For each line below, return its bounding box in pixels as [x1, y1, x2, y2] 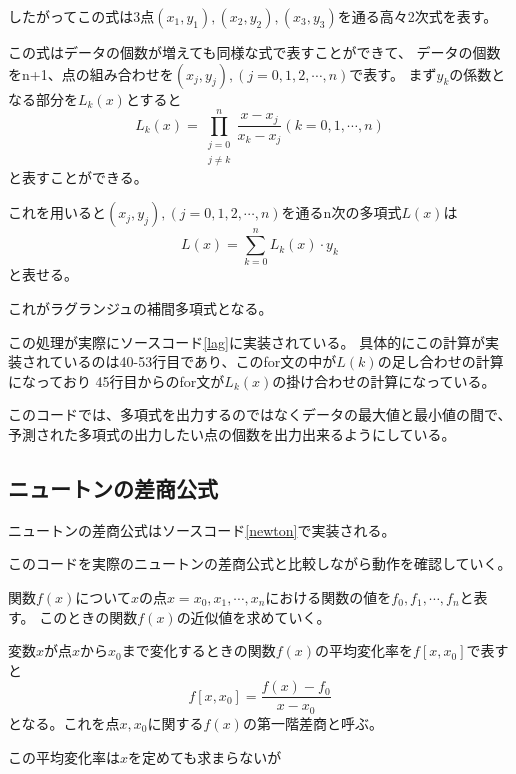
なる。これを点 [21, 712, 120, 733]
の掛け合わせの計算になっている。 [272, 370, 496, 391]
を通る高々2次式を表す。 [337, 6, 498, 26]
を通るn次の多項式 [281, 202, 402, 223]
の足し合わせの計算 [377, 351, 504, 372]
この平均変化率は [8, 746, 120, 767]
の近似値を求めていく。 [176, 606, 331, 627]
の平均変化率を [315, 640, 414, 661]
